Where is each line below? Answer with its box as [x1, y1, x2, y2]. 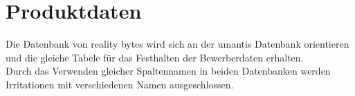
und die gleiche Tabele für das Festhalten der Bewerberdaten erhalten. [6, 50, 304, 64]
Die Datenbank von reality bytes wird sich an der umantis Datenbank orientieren [6, 37, 349, 51]
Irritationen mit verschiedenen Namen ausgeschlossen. [6, 77, 234, 91]
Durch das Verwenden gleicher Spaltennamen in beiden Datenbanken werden [6, 64, 331, 78]
